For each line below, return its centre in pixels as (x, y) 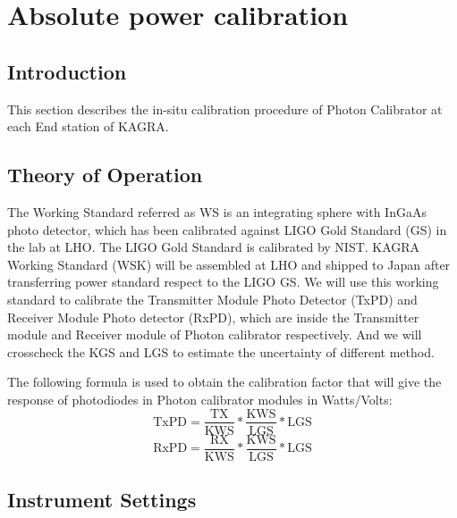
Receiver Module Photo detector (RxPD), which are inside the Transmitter (213, 317)
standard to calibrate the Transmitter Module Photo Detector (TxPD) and (212, 299)
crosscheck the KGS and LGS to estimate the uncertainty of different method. (221, 351)
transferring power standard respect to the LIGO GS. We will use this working (223, 282)
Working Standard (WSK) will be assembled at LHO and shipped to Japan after (229, 264)
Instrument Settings (102, 500)
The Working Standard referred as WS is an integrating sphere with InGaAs (217, 211)
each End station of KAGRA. (88, 126)
